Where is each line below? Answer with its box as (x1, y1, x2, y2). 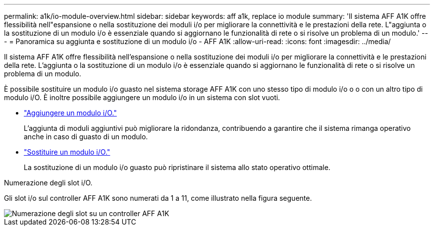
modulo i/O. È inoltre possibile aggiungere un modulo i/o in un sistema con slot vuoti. (4, 93, 280, 102)
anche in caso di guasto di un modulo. (24, 132, 148, 141)
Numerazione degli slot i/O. (4, 178, 93, 187)
